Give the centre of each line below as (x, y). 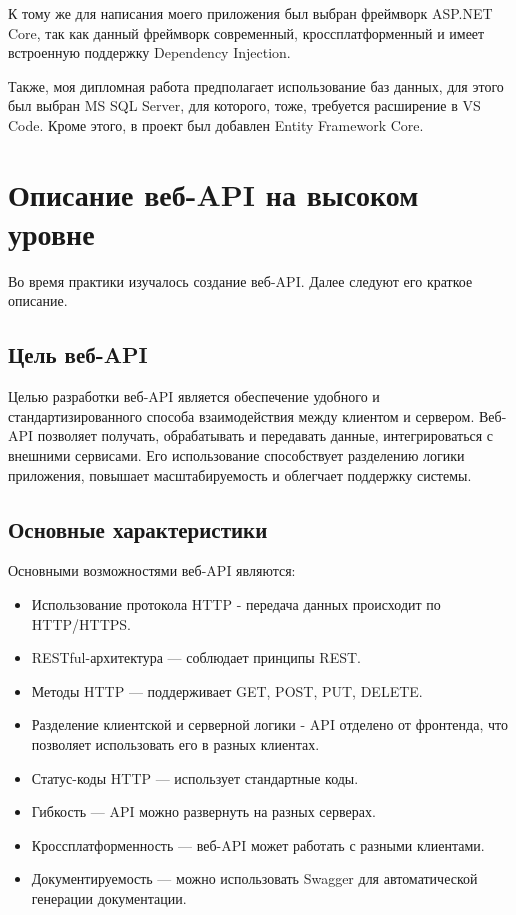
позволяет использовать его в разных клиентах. (175, 744)
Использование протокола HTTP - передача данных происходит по (236, 604)
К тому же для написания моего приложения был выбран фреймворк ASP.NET (250, 13)
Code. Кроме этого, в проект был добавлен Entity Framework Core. (216, 124)
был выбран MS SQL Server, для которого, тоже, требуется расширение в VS (244, 105)
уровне (51, 232)
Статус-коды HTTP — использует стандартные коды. (195, 777)
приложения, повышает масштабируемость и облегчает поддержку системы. (240, 474)
